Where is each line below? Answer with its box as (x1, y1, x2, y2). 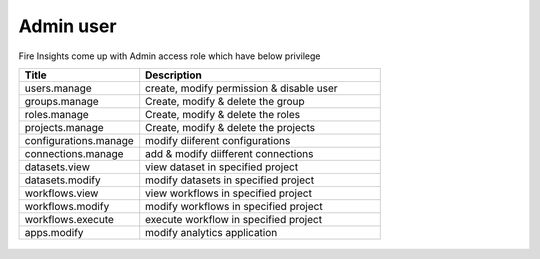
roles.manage (24, 107, 89, 121)
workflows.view (24, 186, 99, 200)
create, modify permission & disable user (145, 81, 339, 95)
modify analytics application (145, 225, 278, 239)
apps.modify (24, 225, 84, 239)
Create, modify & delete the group (145, 94, 305, 108)
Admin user (18, 15, 117, 37)
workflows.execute (24, 212, 115, 226)
